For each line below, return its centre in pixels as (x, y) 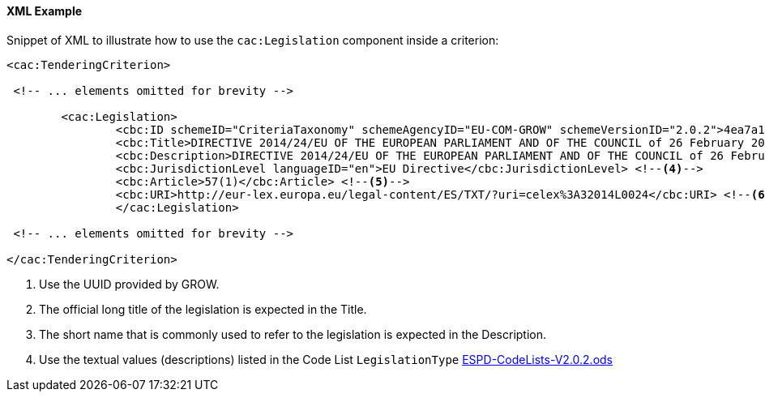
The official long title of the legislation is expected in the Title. (203, 309)
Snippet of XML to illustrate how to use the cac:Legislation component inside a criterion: (253, 40)
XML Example (45, 11)
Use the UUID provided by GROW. (129, 284)
